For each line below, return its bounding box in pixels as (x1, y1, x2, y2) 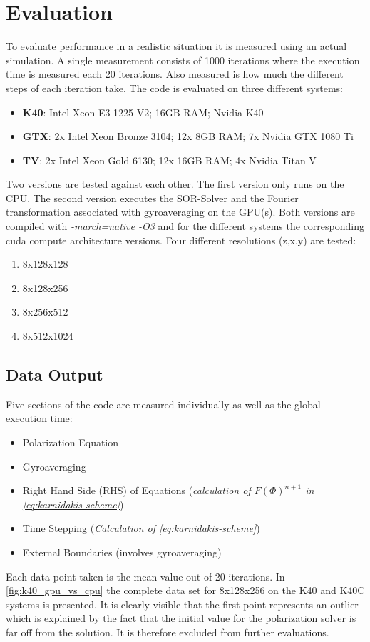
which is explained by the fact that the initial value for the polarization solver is (6, 611, 356, 626)
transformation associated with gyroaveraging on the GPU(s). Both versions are (6, 204, 355, 219)
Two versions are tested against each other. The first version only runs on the (6, 176, 344, 191)
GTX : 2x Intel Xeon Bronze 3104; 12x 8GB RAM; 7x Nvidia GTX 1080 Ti (22, 129, 354, 144)
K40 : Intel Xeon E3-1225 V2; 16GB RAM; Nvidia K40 (22, 104, 264, 119)
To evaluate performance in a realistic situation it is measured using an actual (6, 39, 347, 54)
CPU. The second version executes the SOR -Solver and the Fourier (6, 190, 299, 205)
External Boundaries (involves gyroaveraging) (22, 544, 222, 559)
